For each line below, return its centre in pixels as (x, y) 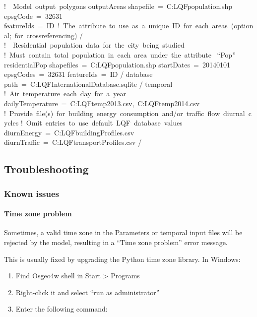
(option (242, 26)
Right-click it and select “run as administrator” (88, 292)
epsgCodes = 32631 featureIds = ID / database (78, 74)
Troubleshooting (46, 169)
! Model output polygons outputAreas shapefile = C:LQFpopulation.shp (118, 6)
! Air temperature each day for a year (65, 94)
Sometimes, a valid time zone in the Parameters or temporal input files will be (123, 232)
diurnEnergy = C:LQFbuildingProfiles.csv (69, 132)
